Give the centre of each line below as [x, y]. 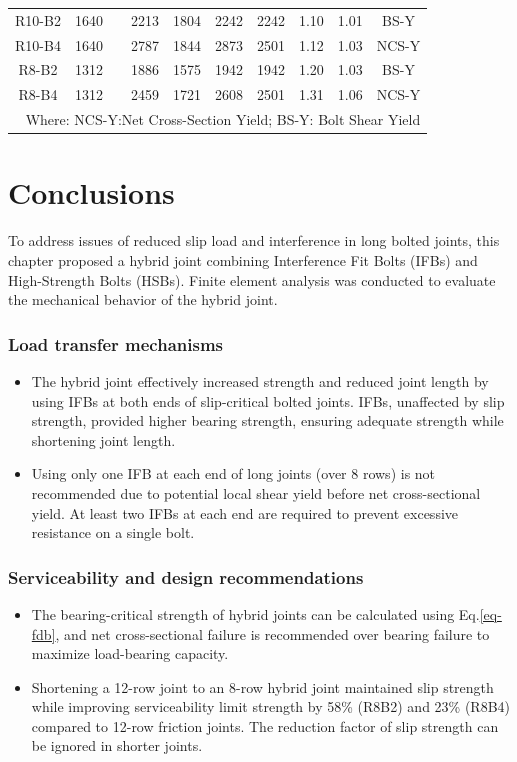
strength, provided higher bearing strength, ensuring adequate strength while [267, 420]
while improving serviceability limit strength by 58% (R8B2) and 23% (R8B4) [271, 706]
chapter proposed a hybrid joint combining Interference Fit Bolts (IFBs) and [243, 259]
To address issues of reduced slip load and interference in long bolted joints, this [254, 240]
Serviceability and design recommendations [186, 576]
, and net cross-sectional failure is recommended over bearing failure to [272, 633]
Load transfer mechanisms [115, 343]
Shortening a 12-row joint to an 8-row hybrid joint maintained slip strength [262, 686]
